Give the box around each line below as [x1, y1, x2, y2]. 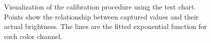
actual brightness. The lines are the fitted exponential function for [4, 21, 207, 31]
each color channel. [4, 30, 62, 41]
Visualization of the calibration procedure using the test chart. [4, 1, 196, 11]
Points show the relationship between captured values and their [4, 11, 199, 21]
